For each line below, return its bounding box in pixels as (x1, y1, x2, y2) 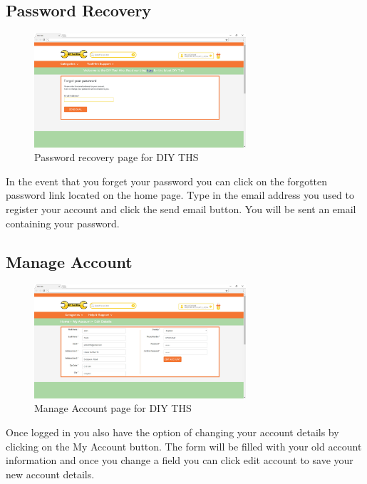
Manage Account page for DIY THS (34, 401, 192, 416)
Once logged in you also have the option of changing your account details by (6, 424, 339, 439)
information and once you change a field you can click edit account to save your (6, 453, 353, 468)
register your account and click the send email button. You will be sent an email (6, 201, 356, 216)
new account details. (6, 466, 95, 481)
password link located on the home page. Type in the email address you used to (6, 187, 354, 202)
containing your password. (6, 215, 120, 230)
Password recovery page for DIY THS (34, 150, 199, 165)
